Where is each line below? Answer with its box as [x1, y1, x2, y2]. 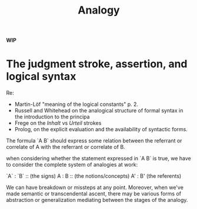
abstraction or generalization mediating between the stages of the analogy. [6, 197, 188, 204]
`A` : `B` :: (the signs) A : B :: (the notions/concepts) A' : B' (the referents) [6, 172, 182, 180]
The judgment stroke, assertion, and [6, 57, 188, 71]
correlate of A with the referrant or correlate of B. [6, 144, 125, 151]
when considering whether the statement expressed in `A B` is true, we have [6, 155, 191, 162]
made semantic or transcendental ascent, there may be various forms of [6, 190, 181, 197]
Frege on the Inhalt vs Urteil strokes [14, 120, 102, 127]
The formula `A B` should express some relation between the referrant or [6, 137, 182, 144]
